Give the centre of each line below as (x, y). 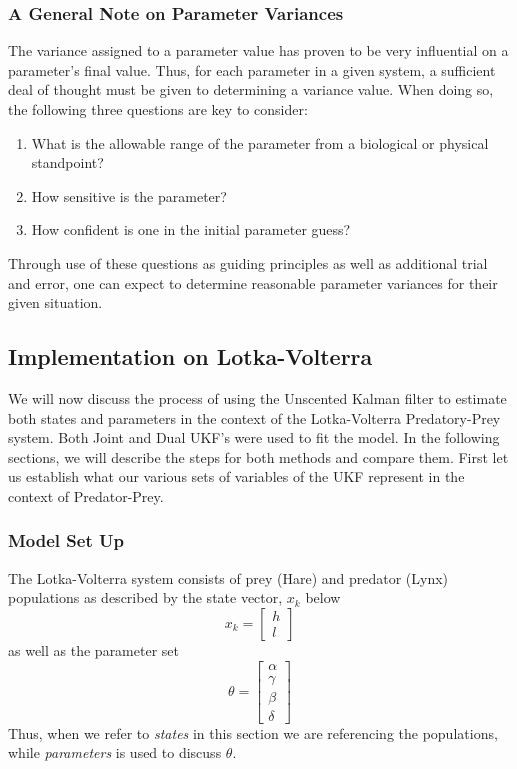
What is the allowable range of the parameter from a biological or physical (260, 142)
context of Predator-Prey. (86, 495)
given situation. (55, 302)
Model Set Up (66, 540)
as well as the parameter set (93, 649)
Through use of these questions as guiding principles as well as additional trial (248, 262)
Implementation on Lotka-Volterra (190, 356)
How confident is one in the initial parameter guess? (191, 229)
